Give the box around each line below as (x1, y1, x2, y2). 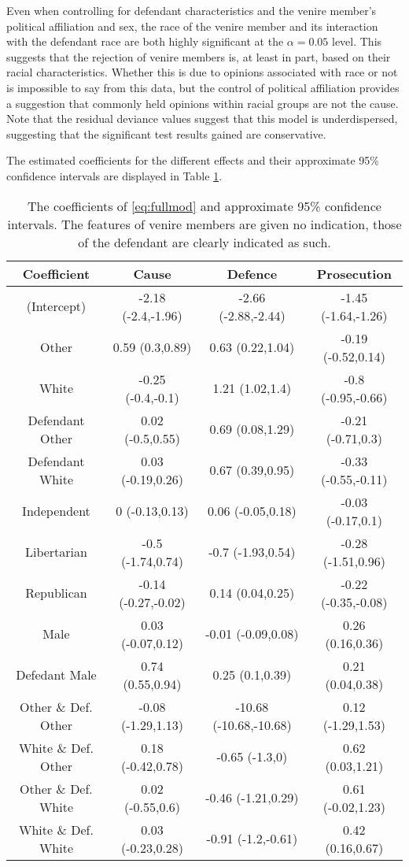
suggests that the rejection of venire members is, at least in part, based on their (6, 48, 391, 65)
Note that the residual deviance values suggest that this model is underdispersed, (6, 110, 398, 127)
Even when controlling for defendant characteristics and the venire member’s (6, 2, 377, 18)
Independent (22, 502, 90, 521)
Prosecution (316, 264, 392, 283)
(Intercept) (26, 297, 87, 316)
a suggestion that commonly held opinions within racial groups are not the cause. (6, 94, 399, 111)
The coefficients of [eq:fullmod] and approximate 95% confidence (28, 196, 381, 215)
